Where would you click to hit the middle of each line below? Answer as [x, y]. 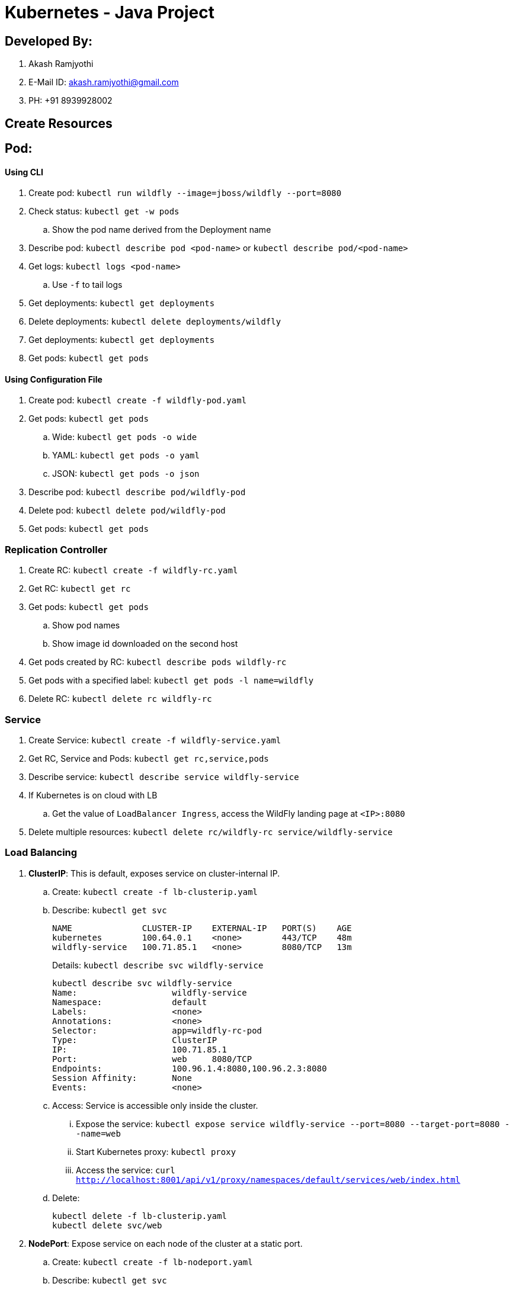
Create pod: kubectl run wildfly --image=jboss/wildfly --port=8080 [185, 193]
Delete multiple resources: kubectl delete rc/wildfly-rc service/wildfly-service [211, 832]
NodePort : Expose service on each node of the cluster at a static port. [166, 1243]
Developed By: [49, 41]
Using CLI [24, 172]
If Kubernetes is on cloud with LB [93, 795]
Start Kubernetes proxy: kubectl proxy [156, 1151]
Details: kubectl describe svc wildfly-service [158, 965]
